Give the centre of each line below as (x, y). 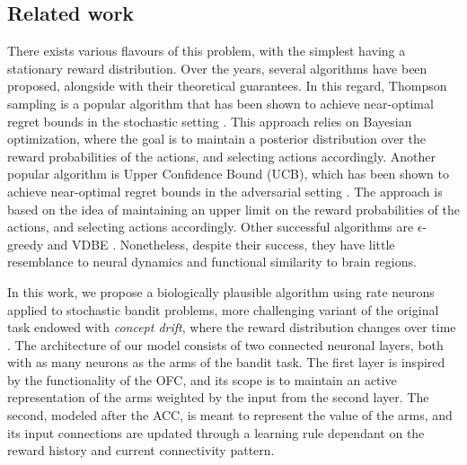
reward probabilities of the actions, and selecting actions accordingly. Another (221, 156)
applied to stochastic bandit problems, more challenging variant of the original (223, 309)
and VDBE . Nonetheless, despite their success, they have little (221, 244)
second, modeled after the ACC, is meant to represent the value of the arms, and (230, 415)
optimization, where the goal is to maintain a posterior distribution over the (216, 139)
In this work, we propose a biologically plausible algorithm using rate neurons (221, 291)
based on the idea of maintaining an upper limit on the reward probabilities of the (233, 209)
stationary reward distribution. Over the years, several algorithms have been (217, 68)
